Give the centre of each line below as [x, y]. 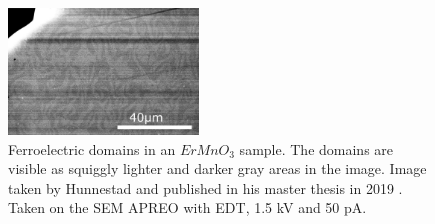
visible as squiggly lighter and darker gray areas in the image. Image [217, 168]
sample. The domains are [316, 148]
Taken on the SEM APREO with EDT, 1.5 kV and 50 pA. [187, 207]
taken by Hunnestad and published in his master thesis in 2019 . [205, 187]
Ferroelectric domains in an [92, 148]
